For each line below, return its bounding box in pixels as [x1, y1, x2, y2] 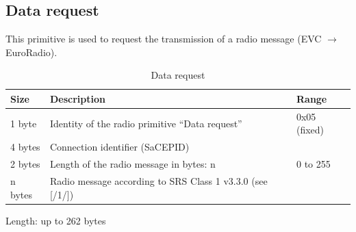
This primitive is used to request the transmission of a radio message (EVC [5, 31, 322, 46]
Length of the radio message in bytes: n [49, 157, 216, 171]
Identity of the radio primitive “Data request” [49, 116, 242, 130]
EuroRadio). [5, 44, 58, 59]
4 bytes [10, 140, 40, 154]
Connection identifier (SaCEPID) [49, 140, 190, 154]
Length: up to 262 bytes [5, 213, 106, 227]
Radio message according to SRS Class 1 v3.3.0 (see [49, 173, 268, 188]
